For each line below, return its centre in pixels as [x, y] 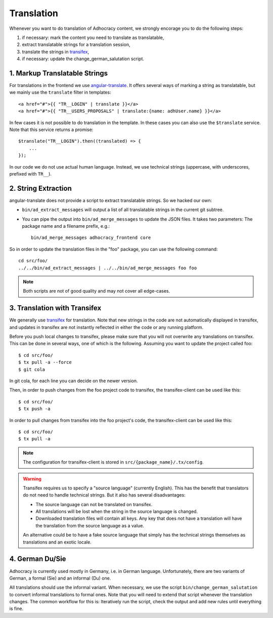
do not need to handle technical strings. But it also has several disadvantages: [104, 495]
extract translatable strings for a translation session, [76, 45]
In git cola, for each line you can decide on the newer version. [74, 381]
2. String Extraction [40, 188]
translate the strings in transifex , [56, 52]
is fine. [16, 609]
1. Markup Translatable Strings [59, 73]
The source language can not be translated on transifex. [94, 504]
